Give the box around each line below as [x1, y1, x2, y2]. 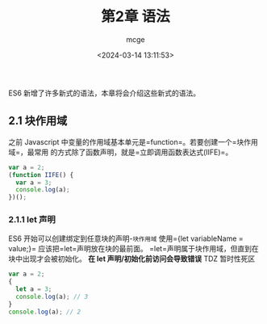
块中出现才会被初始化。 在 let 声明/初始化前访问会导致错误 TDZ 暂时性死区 [8, 254, 256, 263]
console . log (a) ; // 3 [15, 292, 89, 301]
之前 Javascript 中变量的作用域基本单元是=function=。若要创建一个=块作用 [8, 137, 258, 146]
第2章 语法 [100, 7, 171, 26]
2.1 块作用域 [8, 114, 68, 128]
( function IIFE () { [8, 170, 74, 179]
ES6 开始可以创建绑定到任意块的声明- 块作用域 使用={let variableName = [8, 234, 244, 243]
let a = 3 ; [15, 285, 52, 293]
